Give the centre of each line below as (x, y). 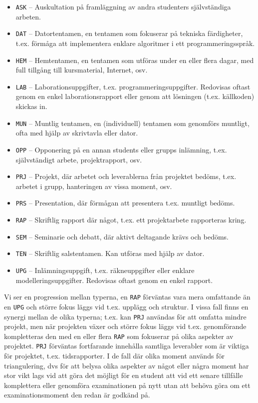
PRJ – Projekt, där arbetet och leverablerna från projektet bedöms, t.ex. (126, 176)
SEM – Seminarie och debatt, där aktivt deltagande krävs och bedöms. (122, 236)
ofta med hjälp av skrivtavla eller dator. (77, 133)
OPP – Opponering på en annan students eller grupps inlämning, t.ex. (121, 149)
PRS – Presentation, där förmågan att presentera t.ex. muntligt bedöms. (125, 203)
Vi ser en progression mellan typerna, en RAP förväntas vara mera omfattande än (127, 297)
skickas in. (31, 106)
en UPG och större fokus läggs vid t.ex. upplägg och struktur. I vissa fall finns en (126, 306)
